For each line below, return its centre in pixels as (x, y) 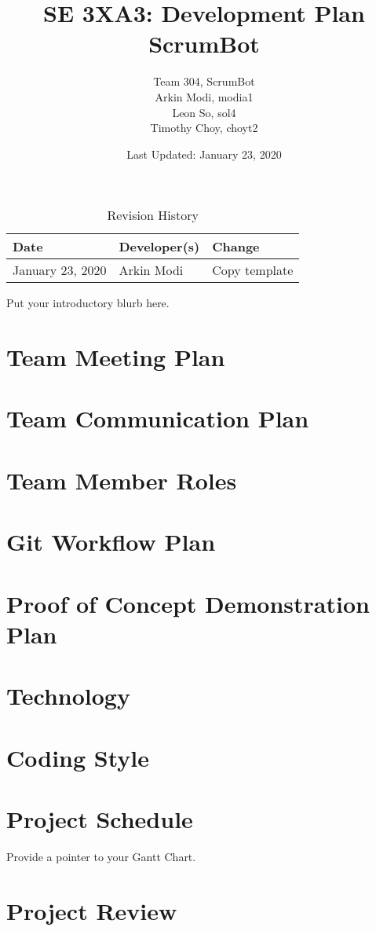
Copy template (253, 270)
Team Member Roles (122, 480)
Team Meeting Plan (116, 357)
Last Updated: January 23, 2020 (204, 154)
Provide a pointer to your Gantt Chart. (101, 856)
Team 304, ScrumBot (204, 81)
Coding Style (78, 757)
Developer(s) (159, 247)
